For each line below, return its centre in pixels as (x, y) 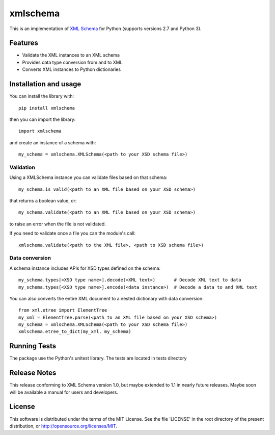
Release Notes (33, 373)
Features (24, 43)
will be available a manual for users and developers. (64, 392)
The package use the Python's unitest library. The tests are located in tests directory (98, 358)
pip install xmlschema (47, 108)
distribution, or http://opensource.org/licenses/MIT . (63, 426)
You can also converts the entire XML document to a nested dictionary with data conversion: (106, 298)
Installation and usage (45, 84)
